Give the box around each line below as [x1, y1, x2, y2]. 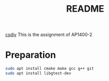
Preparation [5, 49, 56, 61]
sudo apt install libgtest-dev [5, 71, 71, 76]
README [66, 3, 104, 15]
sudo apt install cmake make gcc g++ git [5, 66, 94, 71]
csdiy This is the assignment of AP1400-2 [5, 31, 92, 38]
